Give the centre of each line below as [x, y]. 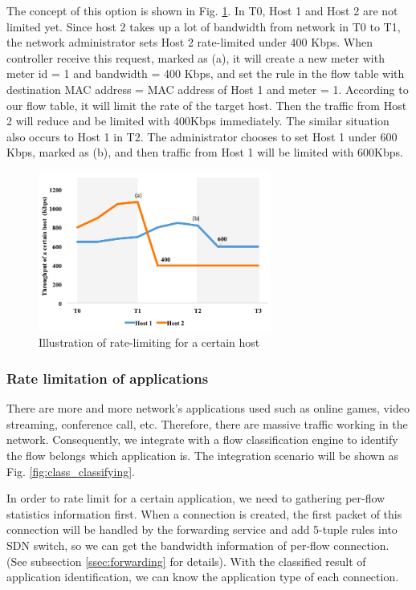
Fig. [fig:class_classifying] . [71, 471]
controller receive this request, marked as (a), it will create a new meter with [196, 57]
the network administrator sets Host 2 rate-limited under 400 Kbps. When [190, 42]
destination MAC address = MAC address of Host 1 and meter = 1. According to [208, 89]
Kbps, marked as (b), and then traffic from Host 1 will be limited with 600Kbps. [205, 152]
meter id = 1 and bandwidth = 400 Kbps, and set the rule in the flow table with [206, 73]
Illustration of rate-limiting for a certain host [149, 342]
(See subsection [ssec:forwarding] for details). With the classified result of [186, 561]
